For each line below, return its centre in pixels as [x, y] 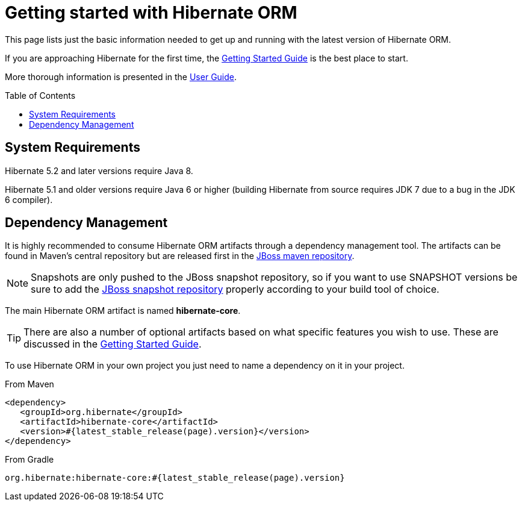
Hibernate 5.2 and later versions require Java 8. [99, 170]
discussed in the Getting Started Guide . [113, 344]
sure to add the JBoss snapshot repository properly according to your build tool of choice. [235, 289]
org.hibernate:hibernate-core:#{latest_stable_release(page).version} [175, 478]
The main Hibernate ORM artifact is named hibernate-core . [123, 311]
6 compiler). [29, 199]
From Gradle [30, 460]
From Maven [30, 384]
